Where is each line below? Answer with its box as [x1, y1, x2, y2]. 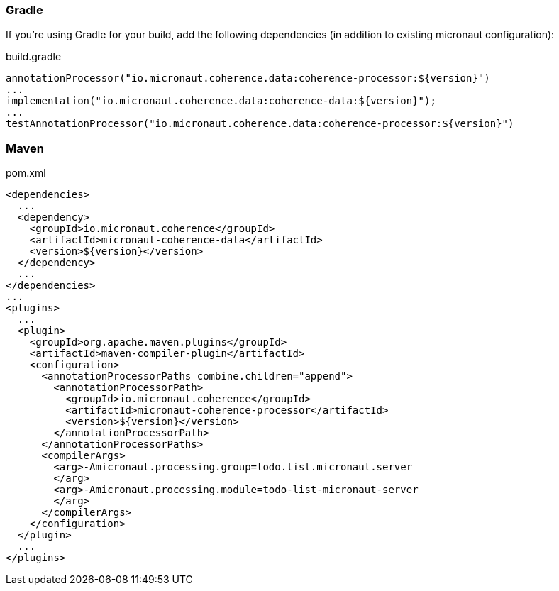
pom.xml [6, 167, 46, 179]
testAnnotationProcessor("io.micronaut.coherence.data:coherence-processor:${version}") [6, 118, 514, 130]
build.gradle [6, 50, 62, 63]
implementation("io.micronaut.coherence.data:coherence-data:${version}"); [6, 95, 436, 107]
